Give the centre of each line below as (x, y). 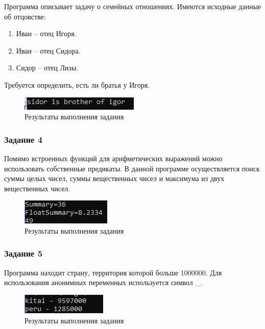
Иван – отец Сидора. (48, 50)
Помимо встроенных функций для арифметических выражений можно (113, 158)
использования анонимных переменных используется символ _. (103, 282)
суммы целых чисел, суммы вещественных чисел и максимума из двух (114, 178)
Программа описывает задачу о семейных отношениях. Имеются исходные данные (133, 6)
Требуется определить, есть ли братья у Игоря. (77, 84)
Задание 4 (23, 139)
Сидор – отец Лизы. (47, 68)
